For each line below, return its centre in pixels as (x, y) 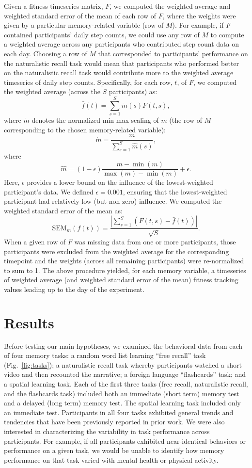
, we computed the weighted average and (170, 6)
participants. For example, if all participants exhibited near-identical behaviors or (125, 441)
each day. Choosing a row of (46, 53)
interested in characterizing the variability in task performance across (107, 431)
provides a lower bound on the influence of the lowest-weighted (120, 182)
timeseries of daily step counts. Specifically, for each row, (88, 82)
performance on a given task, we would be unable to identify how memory (114, 450)
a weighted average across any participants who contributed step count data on (122, 44)
